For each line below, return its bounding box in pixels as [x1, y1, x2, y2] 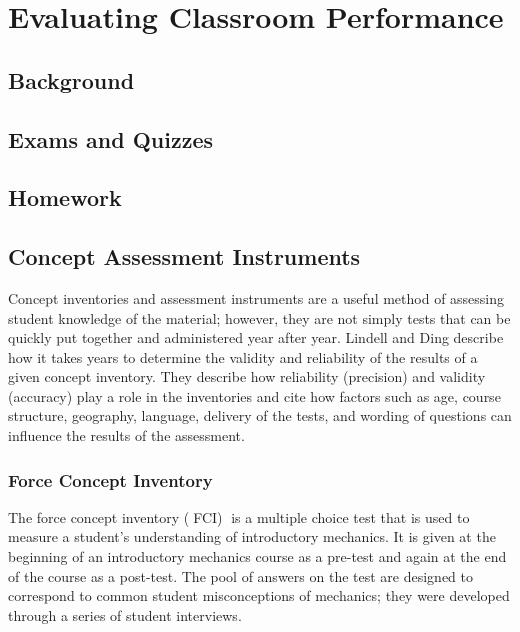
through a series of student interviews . [8, 604, 242, 625]
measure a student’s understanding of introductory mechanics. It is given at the [8, 526, 496, 547]
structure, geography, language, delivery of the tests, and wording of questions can [8, 405, 512, 426]
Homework [8, 182, 122, 213]
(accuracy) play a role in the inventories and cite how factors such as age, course [8, 385, 501, 406]
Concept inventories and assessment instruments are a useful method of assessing [8, 287, 505, 308]
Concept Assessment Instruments [8, 241, 361, 272]
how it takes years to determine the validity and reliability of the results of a [8, 346, 478, 367]
